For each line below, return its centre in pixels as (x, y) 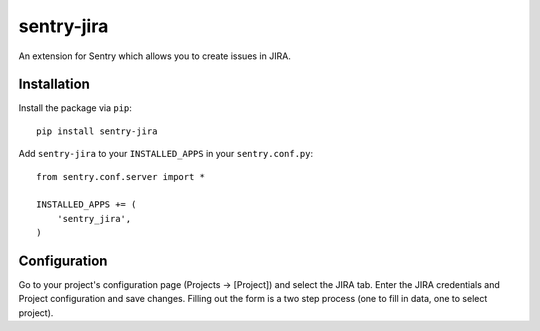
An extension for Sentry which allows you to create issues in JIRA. (155, 56)
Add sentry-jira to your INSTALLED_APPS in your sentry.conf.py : (166, 154)
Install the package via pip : (75, 108)
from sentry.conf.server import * (120, 176)
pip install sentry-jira (97, 131)
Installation (54, 84)
